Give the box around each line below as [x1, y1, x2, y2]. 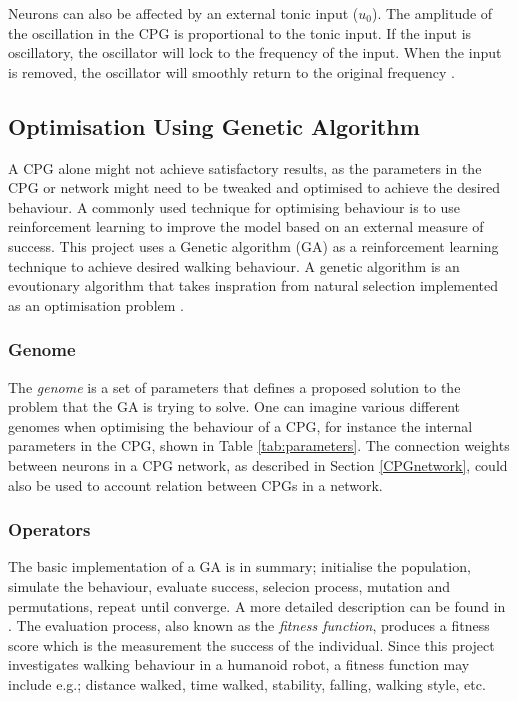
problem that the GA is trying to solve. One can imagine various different [8, 396, 460, 417]
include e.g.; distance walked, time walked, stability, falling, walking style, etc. [8, 673, 486, 694]
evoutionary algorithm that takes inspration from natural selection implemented [8, 275, 499, 296]
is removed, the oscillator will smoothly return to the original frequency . [8, 61, 455, 82]
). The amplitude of [371, 3, 493, 23]
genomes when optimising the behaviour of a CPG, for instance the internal [8, 415, 473, 436]
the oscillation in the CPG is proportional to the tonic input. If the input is [8, 22, 472, 43]
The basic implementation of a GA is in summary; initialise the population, [8, 556, 471, 577]
